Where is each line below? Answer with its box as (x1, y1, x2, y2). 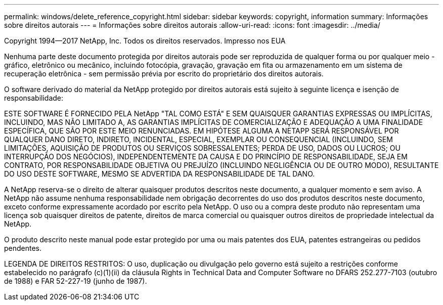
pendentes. (4, 244, 42, 252)
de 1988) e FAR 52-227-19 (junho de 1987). (4, 277, 147, 285)
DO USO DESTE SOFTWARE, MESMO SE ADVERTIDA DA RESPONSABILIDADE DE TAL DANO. (4, 169, 315, 178)
